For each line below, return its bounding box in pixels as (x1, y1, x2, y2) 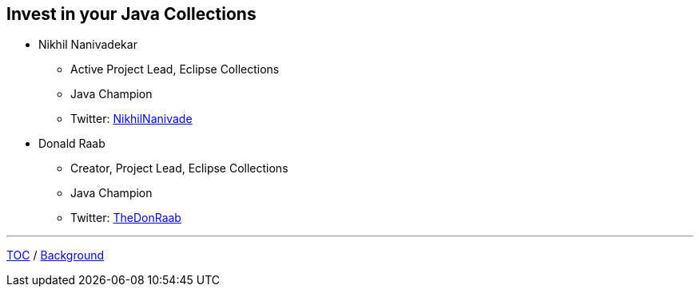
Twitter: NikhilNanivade (70, 112, 193, 126)
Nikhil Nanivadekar (38, 38, 137, 52)
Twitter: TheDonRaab (70, 211, 181, 225)
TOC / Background (6, 248, 105, 263)
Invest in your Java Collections (6, 4, 257, 24)
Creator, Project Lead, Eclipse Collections (70, 161, 288, 176)
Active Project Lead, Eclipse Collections (70, 62, 280, 77)
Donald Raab (38, 137, 105, 151)
